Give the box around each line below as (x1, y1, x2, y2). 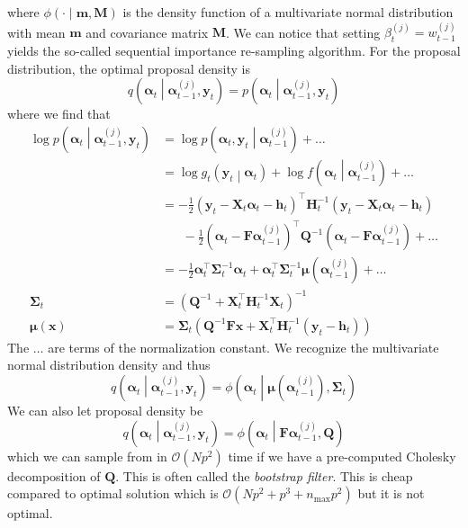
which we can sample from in (7, 446, 167, 465)
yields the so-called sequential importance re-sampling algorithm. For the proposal (7, 41, 461, 60)
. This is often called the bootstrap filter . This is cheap (115, 466, 413, 485)
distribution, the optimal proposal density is (7, 58, 250, 77)
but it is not (357, 484, 425, 503)
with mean (7, 22, 66, 41)
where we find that (7, 104, 111, 123)
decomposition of (7, 466, 101, 485)
